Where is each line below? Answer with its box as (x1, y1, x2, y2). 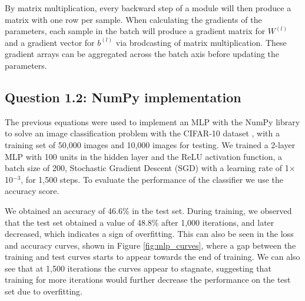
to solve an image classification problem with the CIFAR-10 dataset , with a (5, 127, 280, 139)
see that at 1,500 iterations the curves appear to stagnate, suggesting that (5, 262, 271, 274)
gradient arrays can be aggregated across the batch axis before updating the (5, 48, 280, 60)
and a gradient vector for (5, 36, 95, 48)
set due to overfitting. (5, 285, 82, 297)
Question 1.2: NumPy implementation (5, 88, 241, 106)
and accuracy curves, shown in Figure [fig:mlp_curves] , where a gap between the (5, 239, 296, 251)
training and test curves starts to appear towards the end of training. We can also (5, 250, 300, 263)
